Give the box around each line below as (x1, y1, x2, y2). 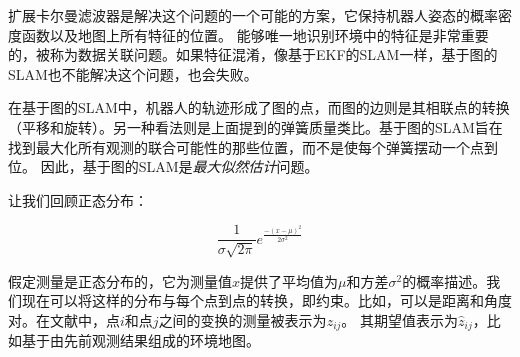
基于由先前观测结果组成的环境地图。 (21, 330, 260, 351)
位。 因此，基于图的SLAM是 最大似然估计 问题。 (8, 156, 319, 177)
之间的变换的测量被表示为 (158, 309, 327, 330)
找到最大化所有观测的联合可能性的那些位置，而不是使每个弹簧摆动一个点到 (8, 136, 498, 157)
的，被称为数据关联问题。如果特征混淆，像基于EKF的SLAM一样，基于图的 (8, 44, 498, 65)
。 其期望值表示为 (341, 309, 459, 330)
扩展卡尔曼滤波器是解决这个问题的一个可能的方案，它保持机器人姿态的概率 (8, 5, 498, 25)
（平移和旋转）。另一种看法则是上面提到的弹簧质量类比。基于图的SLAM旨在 (8, 116, 503, 137)
